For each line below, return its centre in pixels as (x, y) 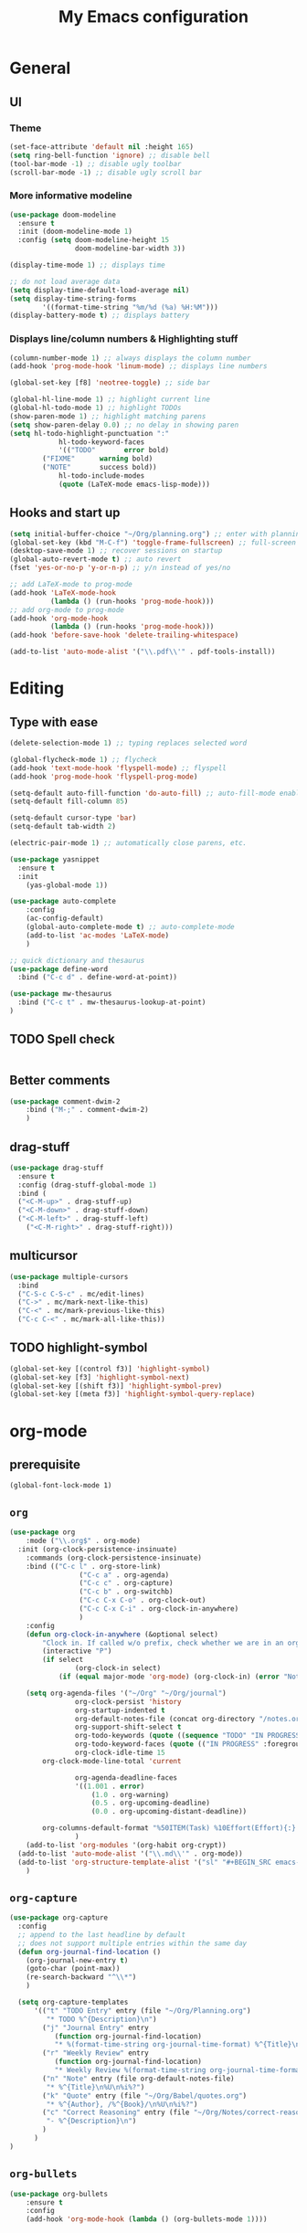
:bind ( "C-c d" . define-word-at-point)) (98, 978)
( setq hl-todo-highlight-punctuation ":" (90, 433)
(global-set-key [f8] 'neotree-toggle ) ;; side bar (110, 383)
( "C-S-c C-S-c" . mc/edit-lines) (81, 1294)
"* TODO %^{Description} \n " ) (101, 2019)
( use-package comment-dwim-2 (65, 1101)
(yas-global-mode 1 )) (67, 885)
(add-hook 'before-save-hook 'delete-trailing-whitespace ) (124, 635)
